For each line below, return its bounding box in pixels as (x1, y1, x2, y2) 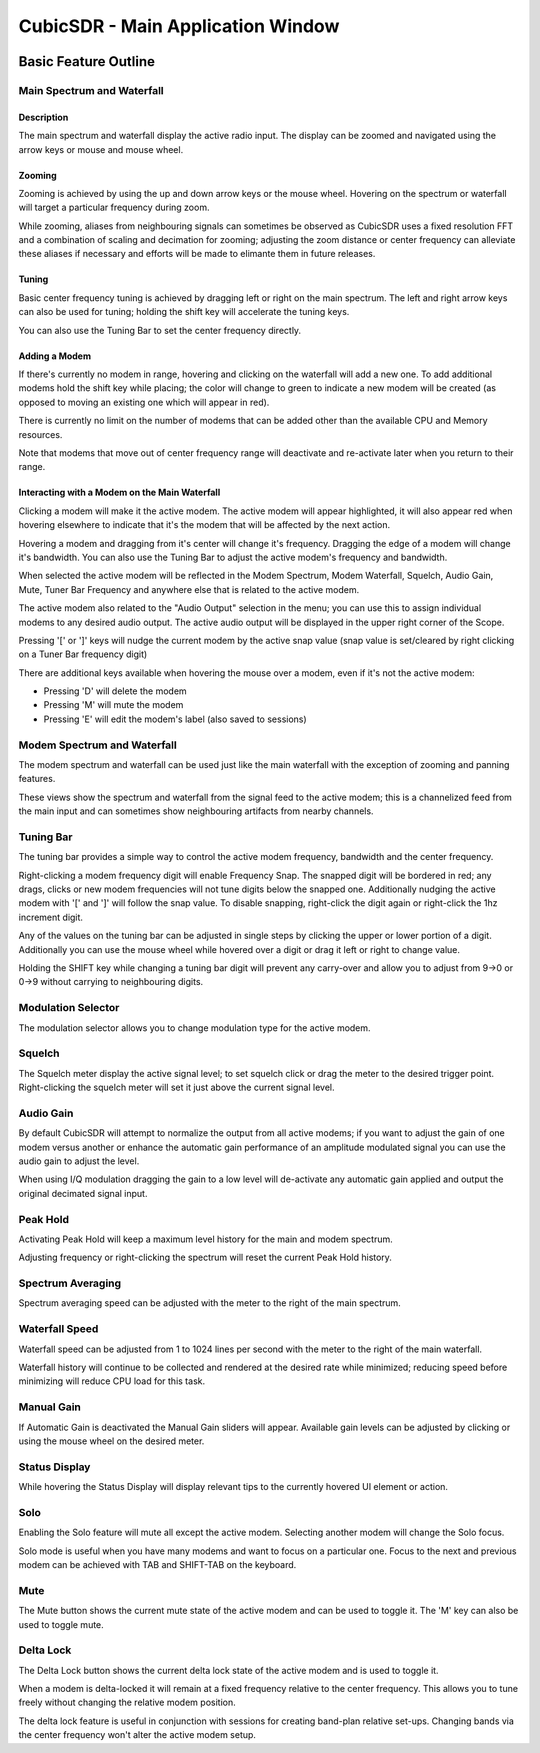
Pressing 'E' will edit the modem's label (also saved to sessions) (43, 713, 307, 725)
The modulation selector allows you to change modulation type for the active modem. (18, 1021, 371, 1034)
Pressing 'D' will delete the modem (43, 685, 187, 697)
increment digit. (18, 911, 84, 923)
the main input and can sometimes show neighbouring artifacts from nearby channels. (18, 805, 374, 817)
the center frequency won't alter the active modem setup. (18, 1729, 257, 1741)
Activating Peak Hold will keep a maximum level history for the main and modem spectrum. (18, 1233, 394, 1245)
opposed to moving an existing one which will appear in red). (18, 396, 270, 408)
